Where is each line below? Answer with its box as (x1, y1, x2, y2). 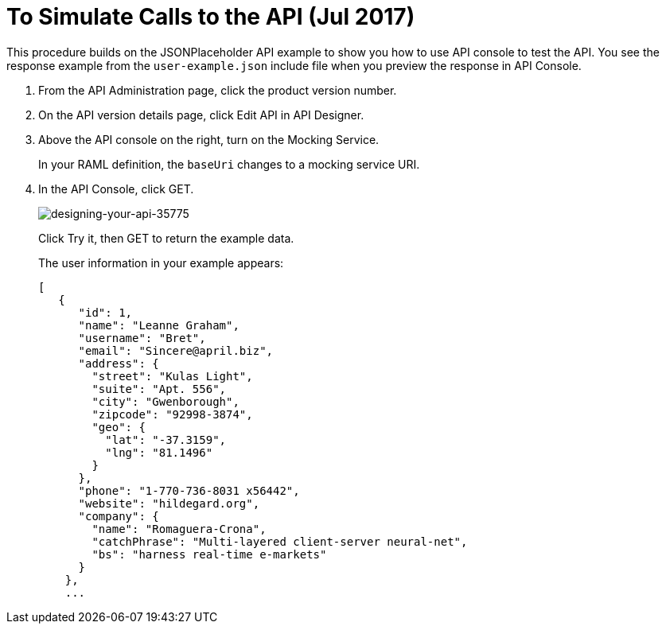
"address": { (78, 356, 159, 370)
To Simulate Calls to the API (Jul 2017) (6, 3, 415, 30)
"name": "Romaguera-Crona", (92, 522, 267, 535)
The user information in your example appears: (38, 255, 284, 270)
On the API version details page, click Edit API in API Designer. (38, 107, 364, 122)
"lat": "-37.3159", (105, 433, 227, 446)
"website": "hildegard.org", (78, 496, 260, 510)
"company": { (78, 509, 159, 523)
